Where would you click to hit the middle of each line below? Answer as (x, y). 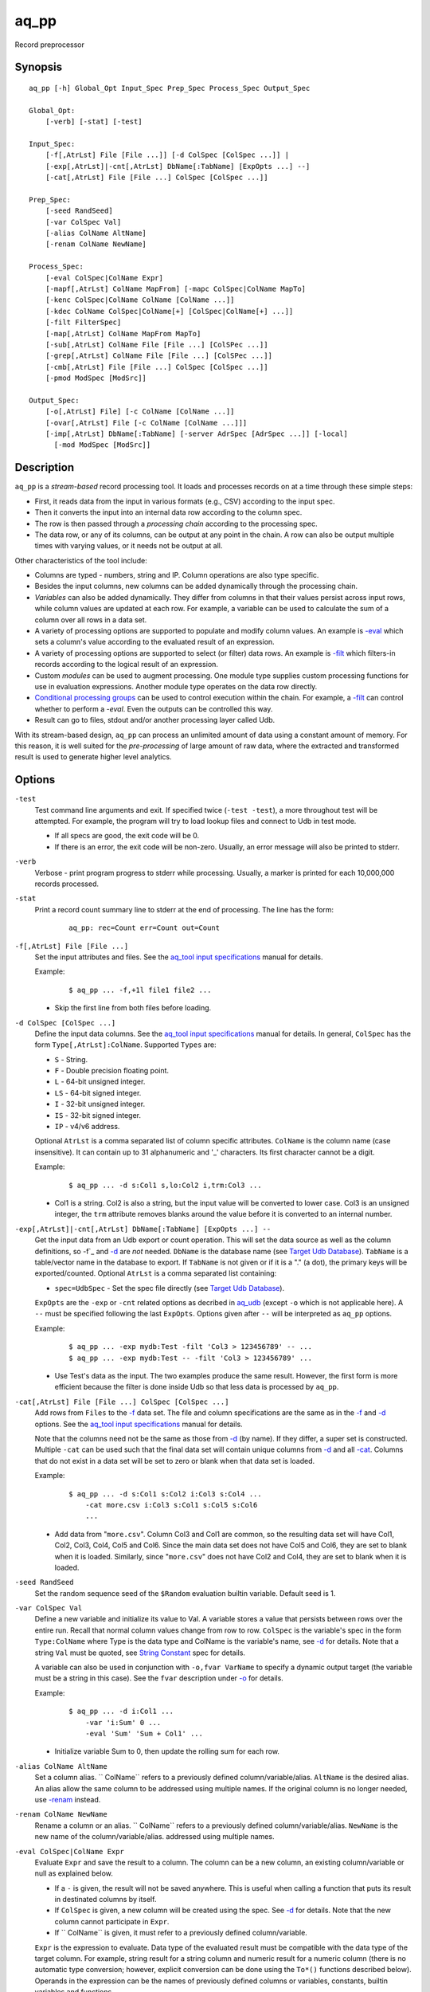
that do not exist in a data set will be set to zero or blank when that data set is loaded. (175, 1461)
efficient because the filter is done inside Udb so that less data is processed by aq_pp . (197, 1387)
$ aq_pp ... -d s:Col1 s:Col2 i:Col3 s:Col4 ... (165, 1494)
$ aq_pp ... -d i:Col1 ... (121, 1712)
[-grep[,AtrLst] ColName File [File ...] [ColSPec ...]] (158, 356)
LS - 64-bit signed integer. (98, 1092)
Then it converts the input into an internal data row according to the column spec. (168, 512)
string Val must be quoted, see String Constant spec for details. (140, 1653)
